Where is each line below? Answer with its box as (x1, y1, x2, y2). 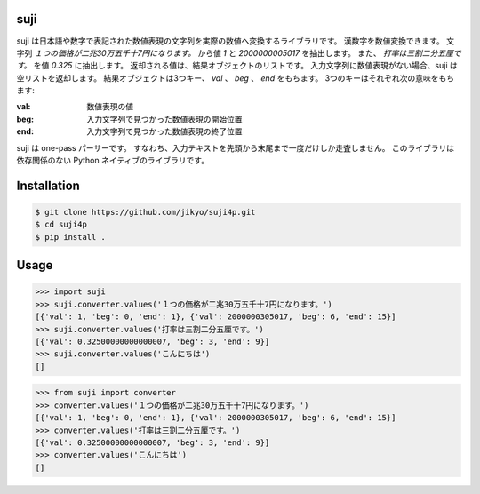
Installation (16, 178, 80, 193)
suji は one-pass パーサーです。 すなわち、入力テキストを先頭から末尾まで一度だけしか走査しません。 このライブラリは (16, 142, 455, 153)
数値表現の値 (86, 101, 133, 112)
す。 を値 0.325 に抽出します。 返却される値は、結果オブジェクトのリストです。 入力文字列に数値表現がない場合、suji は (16, 60, 458, 71)
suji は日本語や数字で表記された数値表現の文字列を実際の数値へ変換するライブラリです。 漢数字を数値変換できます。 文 (16, 36, 455, 46)
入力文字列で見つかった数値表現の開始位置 (86, 114, 243, 124)
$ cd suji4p (35, 219, 88, 230)
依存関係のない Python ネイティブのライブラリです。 (16, 155, 209, 166)
